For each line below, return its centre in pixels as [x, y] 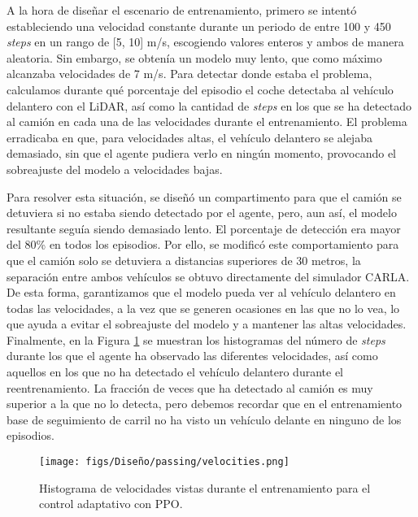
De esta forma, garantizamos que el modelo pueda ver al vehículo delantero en [201, 292]
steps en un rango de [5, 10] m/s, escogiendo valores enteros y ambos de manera [205, 42]
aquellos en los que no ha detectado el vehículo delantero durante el [175, 372]
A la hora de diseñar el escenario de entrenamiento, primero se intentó [182, 10]
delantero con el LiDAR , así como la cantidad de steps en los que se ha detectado [209, 105]
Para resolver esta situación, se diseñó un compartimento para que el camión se [204, 196]
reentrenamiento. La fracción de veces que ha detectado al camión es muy [190, 387]
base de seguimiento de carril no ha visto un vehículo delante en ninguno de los [204, 419]
